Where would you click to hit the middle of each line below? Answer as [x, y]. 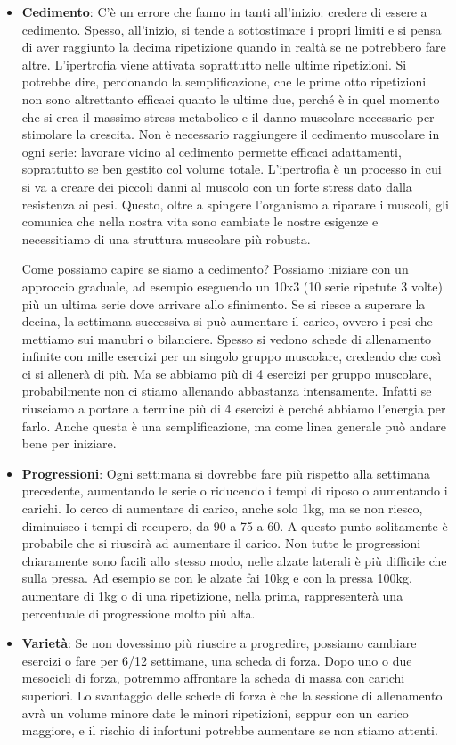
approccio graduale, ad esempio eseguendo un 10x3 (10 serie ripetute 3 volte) [232, 286]
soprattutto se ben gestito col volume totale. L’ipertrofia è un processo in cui [232, 169]
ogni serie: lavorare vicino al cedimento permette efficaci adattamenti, [212, 151]
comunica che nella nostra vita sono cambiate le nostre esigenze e [200, 221]
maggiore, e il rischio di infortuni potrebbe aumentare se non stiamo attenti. [230, 730]
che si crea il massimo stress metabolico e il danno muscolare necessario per [228, 116]
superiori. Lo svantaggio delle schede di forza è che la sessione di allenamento [232, 695]
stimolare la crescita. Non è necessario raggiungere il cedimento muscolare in [231, 134]
